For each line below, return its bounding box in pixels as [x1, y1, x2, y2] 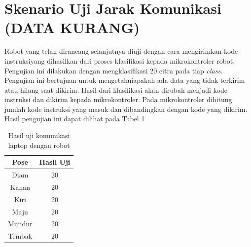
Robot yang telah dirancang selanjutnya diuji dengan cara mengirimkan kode [4, 46, 238, 56]
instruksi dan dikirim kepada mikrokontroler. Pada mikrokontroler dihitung [4, 94, 232, 105]
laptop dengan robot [8, 140, 70, 150]
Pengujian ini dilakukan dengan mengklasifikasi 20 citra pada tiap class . [4, 65, 223, 75]
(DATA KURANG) [4, 17, 140, 37]
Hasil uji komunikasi [8, 130, 70, 141]
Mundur [8, 218, 33, 229]
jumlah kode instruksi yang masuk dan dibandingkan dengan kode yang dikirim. [4, 104, 248, 114]
